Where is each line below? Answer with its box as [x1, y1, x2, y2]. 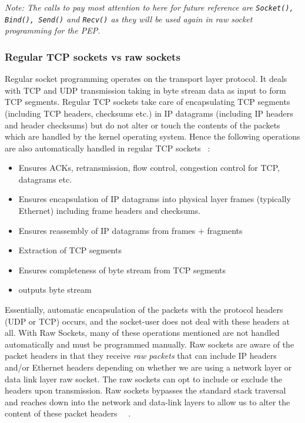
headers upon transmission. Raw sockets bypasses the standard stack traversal [5, 384, 286, 396]
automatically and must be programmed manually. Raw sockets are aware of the [5, 338, 294, 350]
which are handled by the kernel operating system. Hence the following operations [5, 130, 300, 143]
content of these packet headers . [5, 407, 131, 419]
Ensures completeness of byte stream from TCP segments [18, 263, 226, 276]
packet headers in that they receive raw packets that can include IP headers [5, 349, 277, 362]
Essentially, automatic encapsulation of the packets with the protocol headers [5, 303, 283, 316]
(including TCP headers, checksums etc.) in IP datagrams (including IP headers [5, 107, 293, 119]
